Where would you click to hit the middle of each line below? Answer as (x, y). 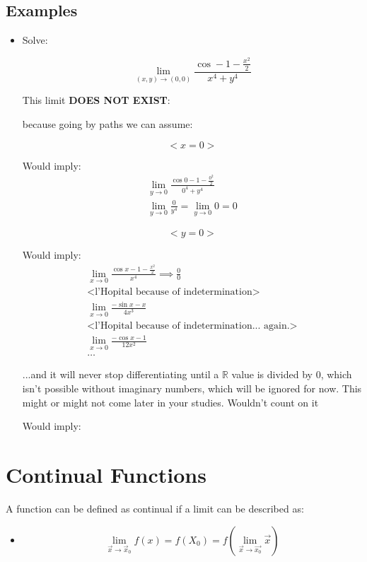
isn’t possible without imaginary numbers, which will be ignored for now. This (192, 388)
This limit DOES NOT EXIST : (96, 100)
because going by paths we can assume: (107, 123)
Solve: (35, 40)
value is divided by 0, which (292, 374)
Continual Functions (106, 475)
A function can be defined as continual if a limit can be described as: (155, 508)
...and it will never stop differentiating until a (121, 374)
